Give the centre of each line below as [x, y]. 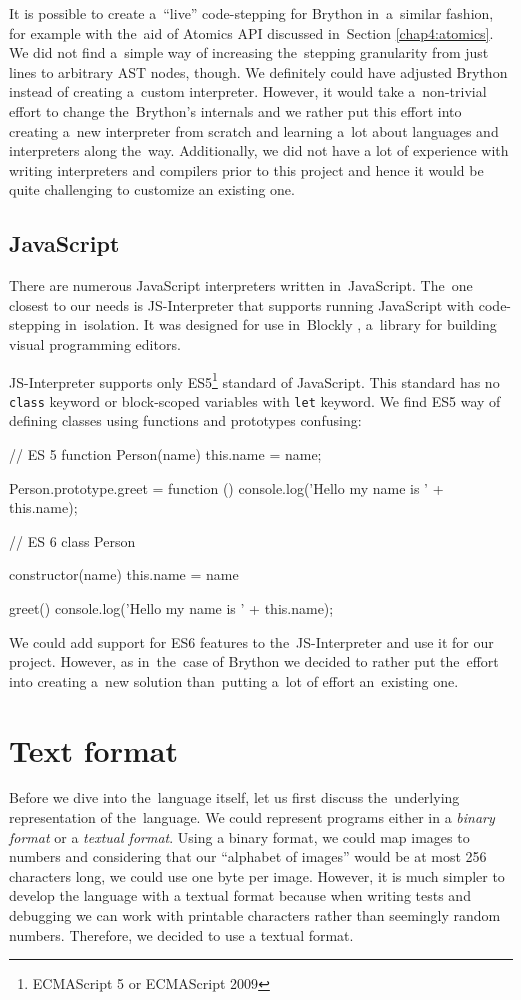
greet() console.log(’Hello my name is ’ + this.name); [171, 607]
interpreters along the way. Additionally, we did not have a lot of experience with [259, 150]
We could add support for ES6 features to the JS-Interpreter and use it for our [251, 641]
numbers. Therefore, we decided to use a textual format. [181, 934]
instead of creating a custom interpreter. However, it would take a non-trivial [248, 91]
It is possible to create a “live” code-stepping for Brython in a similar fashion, [251, 13]
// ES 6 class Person [72, 540]
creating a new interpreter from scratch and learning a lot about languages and [254, 130]
